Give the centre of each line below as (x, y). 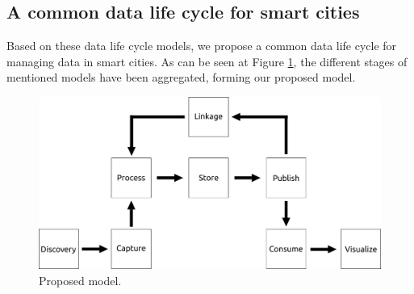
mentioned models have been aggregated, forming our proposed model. (181, 77)
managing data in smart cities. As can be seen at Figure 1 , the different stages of (207, 61)
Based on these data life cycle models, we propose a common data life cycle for (202, 46)
